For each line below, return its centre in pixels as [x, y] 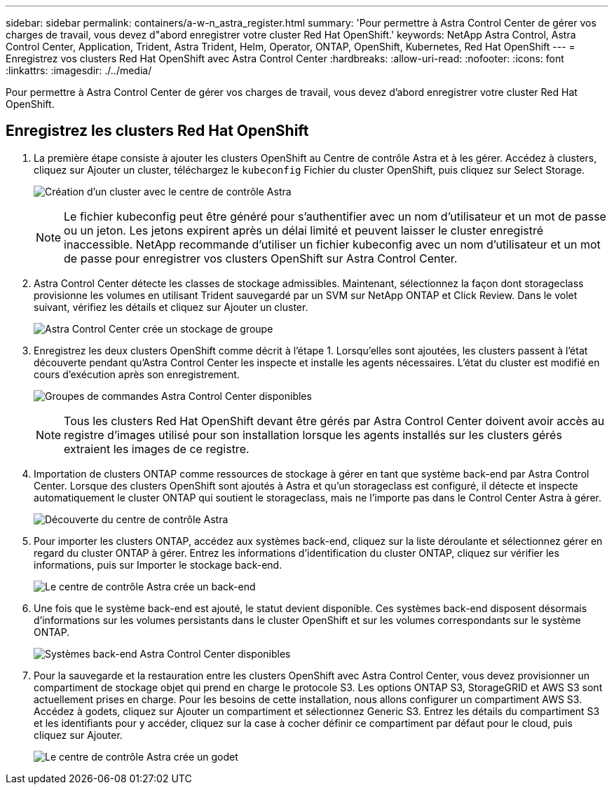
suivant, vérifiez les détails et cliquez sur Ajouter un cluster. [171, 307]
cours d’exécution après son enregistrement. [137, 374]
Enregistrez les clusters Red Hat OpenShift [157, 131]
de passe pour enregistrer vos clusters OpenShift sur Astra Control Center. [261, 258]
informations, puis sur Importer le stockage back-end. [158, 564]
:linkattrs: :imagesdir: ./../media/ [79, 70]
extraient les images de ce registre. [157, 449]
